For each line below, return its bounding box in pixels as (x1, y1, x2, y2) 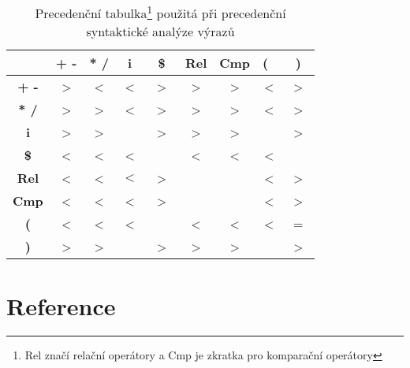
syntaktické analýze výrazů (86, 22, 235, 41)
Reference (6, 289, 116, 322)
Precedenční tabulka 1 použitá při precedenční (35, 2, 286, 23)
